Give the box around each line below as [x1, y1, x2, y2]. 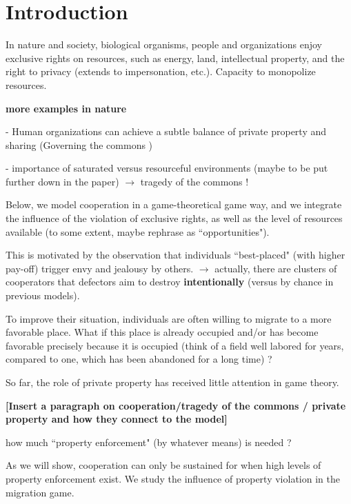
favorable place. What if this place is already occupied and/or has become [6, 325, 319, 339]
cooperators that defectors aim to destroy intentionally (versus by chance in [6, 274, 334, 289]
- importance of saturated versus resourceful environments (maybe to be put [6, 161, 328, 175]
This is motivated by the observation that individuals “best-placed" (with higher [6, 248, 345, 262]
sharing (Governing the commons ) [6, 137, 153, 152]
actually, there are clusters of [214, 261, 337, 275]
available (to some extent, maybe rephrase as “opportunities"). [6, 224, 270, 239]
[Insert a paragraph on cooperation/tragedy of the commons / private [6, 398, 346, 412]
